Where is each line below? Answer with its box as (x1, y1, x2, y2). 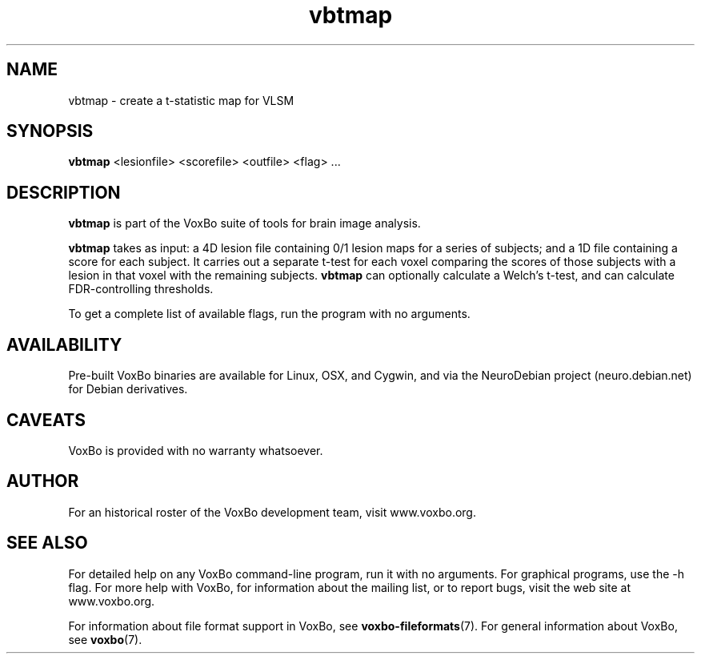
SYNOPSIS (6, 121, 94, 142)
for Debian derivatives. (68, 382, 188, 396)
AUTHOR (6, 471, 79, 492)
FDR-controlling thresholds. (68, 282, 214, 296)
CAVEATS (6, 409, 86, 430)
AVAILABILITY (6, 334, 122, 355)
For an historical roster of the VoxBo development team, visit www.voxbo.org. (68, 505, 476, 519)
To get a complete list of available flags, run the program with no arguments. (68, 307, 471, 321)
